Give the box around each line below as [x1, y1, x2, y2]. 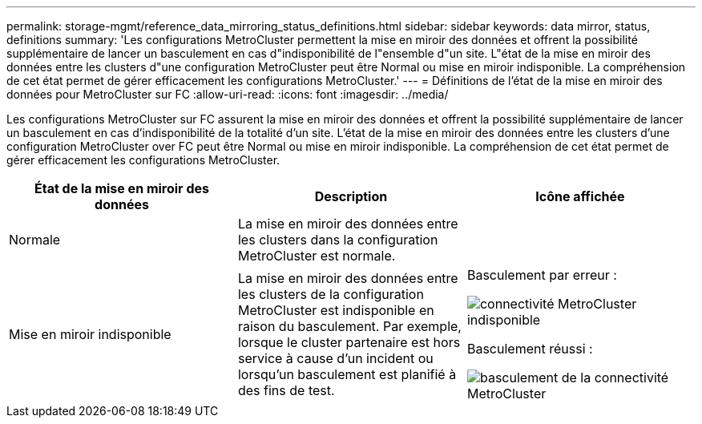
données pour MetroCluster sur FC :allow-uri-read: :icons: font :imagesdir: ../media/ [6, 87, 449, 101]
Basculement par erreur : [466, 267, 617, 283]
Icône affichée [535, 188, 625, 204]
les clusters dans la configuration [237, 232, 438, 248]
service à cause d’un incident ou [237, 350, 434, 366]
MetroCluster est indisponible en [237, 302, 434, 318]
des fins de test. [237, 382, 335, 398]
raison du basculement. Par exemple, [237, 318, 462, 334]
